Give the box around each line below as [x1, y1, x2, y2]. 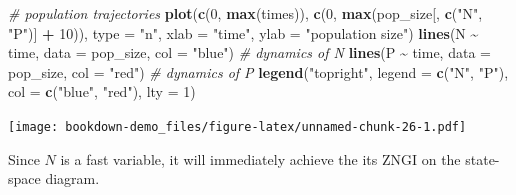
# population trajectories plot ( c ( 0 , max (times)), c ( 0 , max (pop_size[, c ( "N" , [8, 3, 483, 23]
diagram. [45, 168, 100, 189]
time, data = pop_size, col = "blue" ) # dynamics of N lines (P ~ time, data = [8, 42, 491, 63]
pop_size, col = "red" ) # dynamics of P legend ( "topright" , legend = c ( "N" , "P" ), [8, 61, 509, 82]
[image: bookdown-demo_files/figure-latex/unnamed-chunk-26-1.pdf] [8, 119, 467, 134]
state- [465, 148, 500, 169]
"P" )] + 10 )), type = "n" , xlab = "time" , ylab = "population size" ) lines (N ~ [8, 22, 479, 43]
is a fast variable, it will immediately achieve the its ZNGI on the [60, 148, 461, 169]
